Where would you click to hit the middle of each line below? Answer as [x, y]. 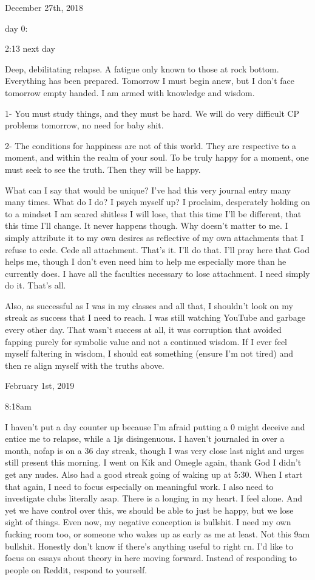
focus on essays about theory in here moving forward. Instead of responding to [151, 558]
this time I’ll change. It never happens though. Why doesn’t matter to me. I [147, 225]
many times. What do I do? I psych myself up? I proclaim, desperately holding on [157, 202]
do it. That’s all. [36, 285]
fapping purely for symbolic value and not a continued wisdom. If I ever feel [146, 341]
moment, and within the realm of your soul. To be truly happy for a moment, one [157, 157]
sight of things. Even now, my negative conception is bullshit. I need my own [148, 522]
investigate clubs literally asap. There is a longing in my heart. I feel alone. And [154, 498]
